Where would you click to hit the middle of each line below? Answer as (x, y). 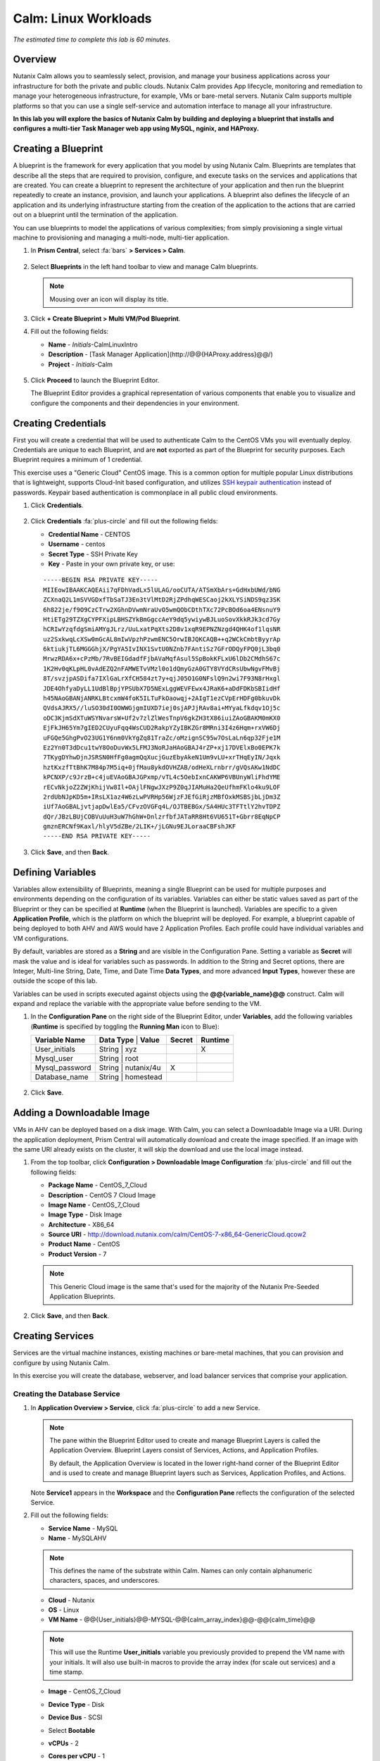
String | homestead (131, 1077)
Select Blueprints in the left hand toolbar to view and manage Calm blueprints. (144, 266)
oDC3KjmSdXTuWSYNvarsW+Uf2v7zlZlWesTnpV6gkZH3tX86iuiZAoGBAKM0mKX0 (162, 718)
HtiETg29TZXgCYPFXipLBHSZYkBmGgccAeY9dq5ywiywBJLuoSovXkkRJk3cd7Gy (162, 619)
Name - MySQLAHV (77, 1538)
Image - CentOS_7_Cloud (84, 1691)
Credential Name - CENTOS (89, 534)
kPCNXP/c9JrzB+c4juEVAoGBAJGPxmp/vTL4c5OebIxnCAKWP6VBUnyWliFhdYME (162, 777)
